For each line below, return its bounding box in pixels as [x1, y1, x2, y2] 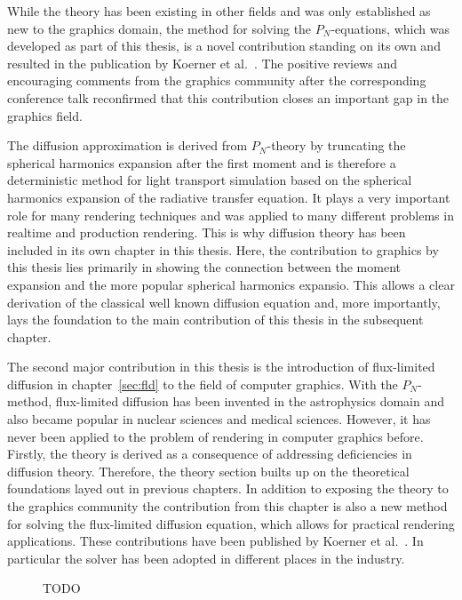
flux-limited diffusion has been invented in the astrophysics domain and [55, 392, 445, 411]
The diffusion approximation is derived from [7, 136, 248, 155]
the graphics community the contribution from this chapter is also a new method [7, 497, 448, 516]
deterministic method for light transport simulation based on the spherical [7, 171, 412, 189]
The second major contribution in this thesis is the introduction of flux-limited [7, 357, 435, 376]
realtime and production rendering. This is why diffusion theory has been [7, 223, 406, 242]
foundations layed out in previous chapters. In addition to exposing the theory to [7, 479, 449, 498]
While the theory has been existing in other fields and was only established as [7, 2, 431, 20]
